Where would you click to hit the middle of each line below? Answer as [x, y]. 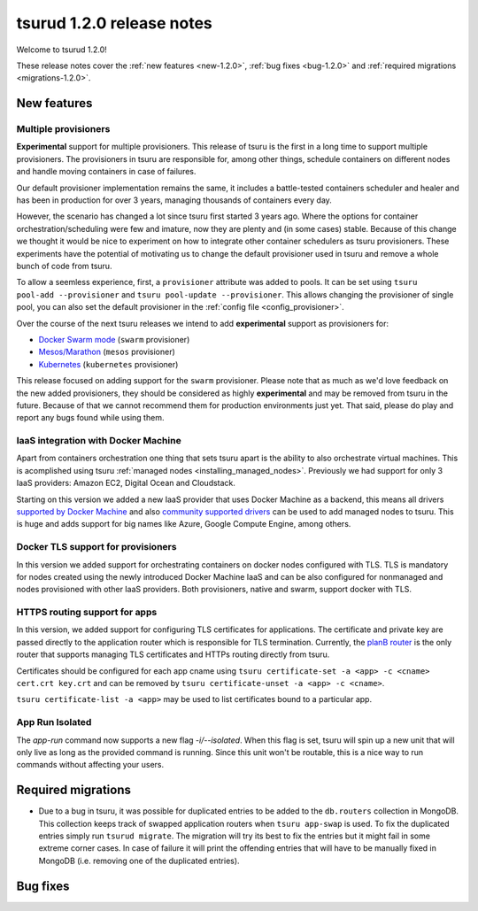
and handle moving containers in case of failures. [106, 172]
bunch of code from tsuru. [64, 266]
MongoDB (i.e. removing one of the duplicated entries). [139, 861]
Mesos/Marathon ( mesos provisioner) [107, 352]
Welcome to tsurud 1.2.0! [62, 50]
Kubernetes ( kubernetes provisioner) [108, 364]
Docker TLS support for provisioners [96, 547]
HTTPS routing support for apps [87, 613]
